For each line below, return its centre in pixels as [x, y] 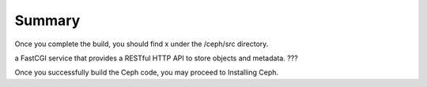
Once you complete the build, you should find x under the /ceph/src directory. [142, 44]
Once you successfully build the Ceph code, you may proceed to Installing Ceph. [147, 72]
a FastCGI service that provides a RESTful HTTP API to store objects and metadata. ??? [156, 58]
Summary [47, 20]
